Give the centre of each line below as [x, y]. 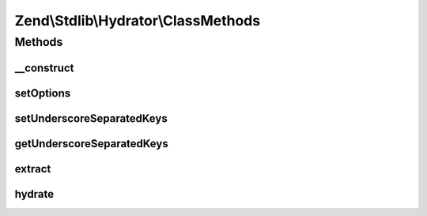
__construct [44, 68]
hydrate [34, 194]
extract [33, 169]
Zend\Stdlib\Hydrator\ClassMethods [138, 21]
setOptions [43, 93]
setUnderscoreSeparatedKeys [91, 118]
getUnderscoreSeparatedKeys [92, 144]
